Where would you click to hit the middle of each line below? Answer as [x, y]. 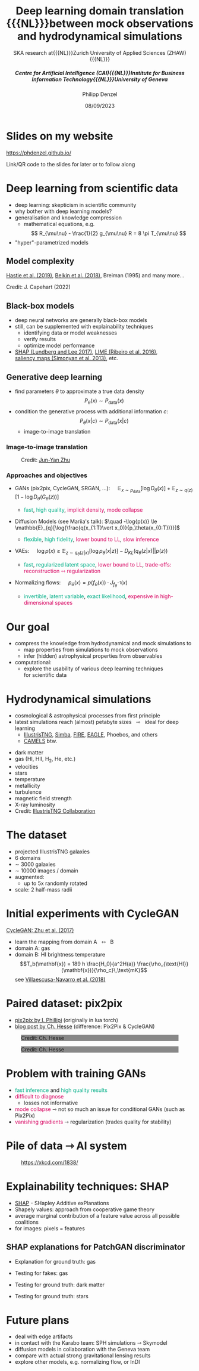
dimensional [38, 603]
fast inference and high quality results [61, 1090]
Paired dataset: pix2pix [64, 1004]
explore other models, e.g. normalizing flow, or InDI [77, 1362]
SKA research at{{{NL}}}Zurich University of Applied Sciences [89, 52]
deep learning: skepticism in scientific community [75, 205]
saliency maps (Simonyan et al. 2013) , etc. [67, 358]
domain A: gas [32, 948]
